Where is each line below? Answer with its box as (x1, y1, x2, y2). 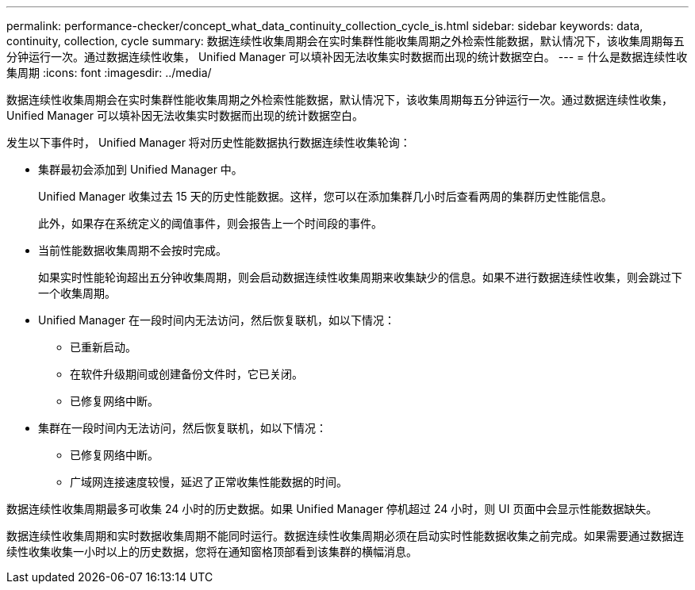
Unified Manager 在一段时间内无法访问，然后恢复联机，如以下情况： (38, 313, 395, 327)
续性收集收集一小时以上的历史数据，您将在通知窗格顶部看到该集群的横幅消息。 (6, 545, 417, 558)
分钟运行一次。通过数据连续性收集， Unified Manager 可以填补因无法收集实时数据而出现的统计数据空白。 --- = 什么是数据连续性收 (6, 50, 688, 63)
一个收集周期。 (38, 286, 116, 300)
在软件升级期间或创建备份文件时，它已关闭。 (70, 367, 303, 381)
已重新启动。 (70, 340, 136, 354)
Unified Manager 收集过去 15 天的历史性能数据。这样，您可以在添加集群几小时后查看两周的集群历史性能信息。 (38, 190, 612, 203)
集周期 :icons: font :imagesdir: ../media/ (6, 66, 212, 79)
